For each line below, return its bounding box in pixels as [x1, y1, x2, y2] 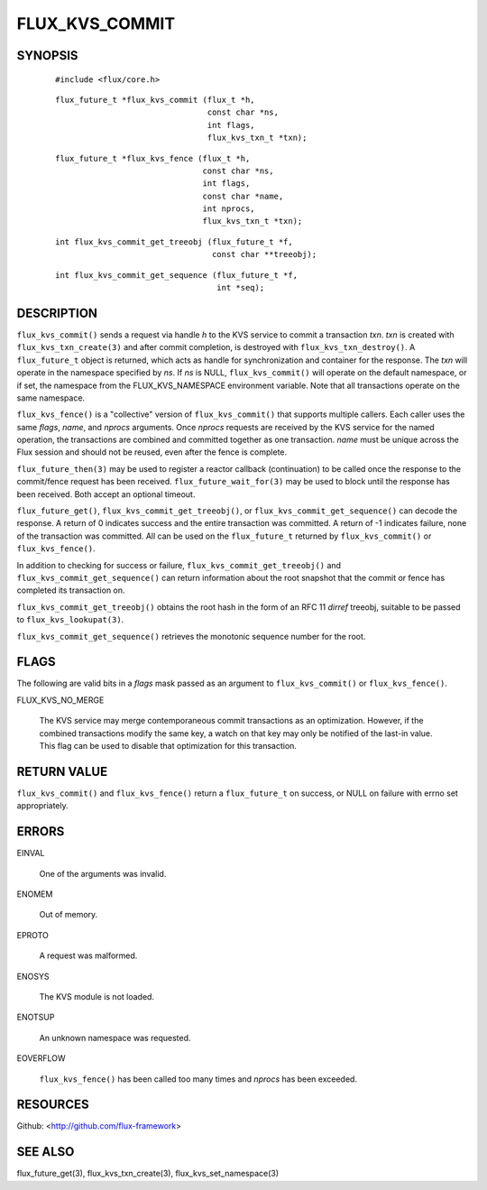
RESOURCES [16, 1097, 89, 1112]
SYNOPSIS [16, 48, 78, 63]
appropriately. [16, 800, 69, 811]
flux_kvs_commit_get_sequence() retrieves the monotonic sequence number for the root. [16, 631, 366, 641]
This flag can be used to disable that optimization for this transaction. [39, 741, 298, 751]
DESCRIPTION [16, 305, 98, 320]
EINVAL [16, 848, 45, 859]
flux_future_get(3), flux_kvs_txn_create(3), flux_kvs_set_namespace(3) [16, 1168, 280, 1179]
